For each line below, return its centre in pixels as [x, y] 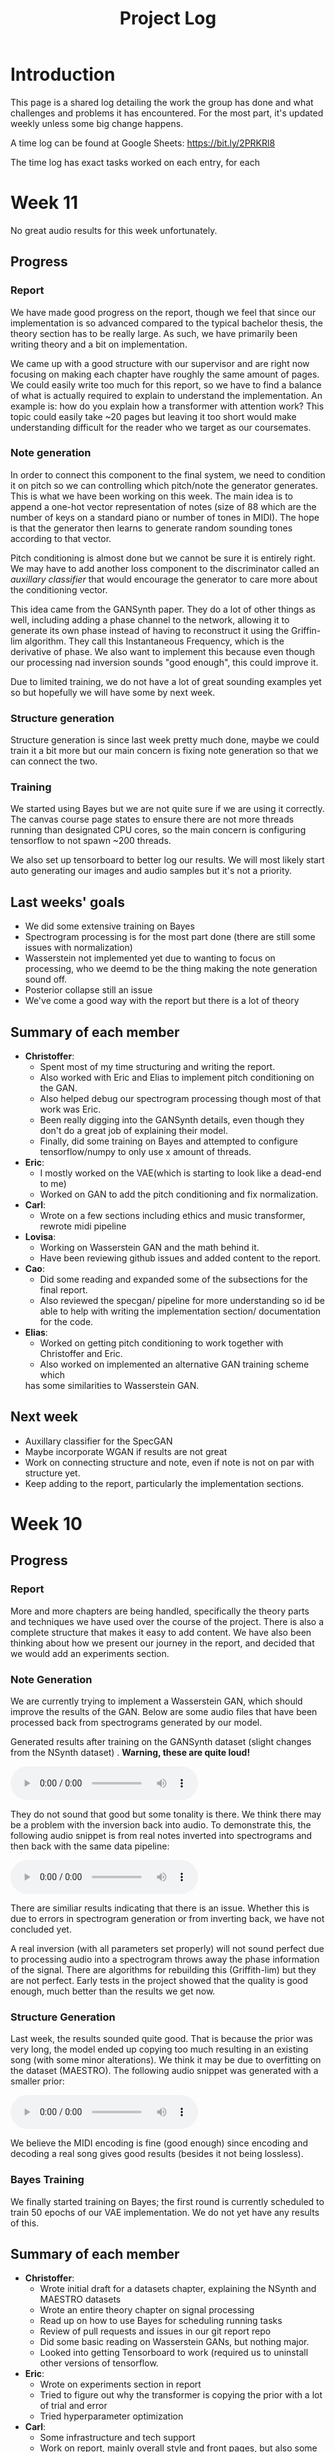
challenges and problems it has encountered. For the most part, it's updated [167, 113]
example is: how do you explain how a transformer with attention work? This [167, 406]
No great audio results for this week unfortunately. [114, 230]
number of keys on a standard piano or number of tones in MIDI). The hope [165, 517]
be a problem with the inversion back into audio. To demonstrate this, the [161, 1825]
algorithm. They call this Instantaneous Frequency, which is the [154, 641]
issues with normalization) [78, 948]
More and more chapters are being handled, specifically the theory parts [160, 1611]
